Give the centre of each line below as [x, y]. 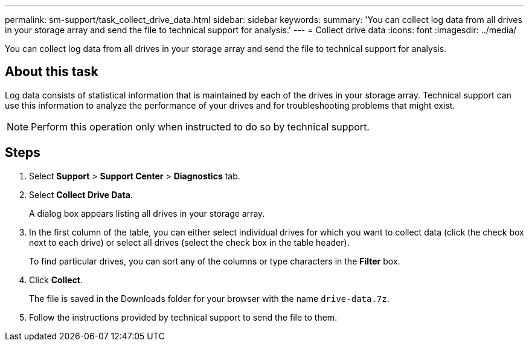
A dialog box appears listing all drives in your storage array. [147, 213]
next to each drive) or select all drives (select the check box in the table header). [189, 242]
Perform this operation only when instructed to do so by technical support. [200, 127]
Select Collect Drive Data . [81, 194]
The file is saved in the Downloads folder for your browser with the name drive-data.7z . [209, 298]
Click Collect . [56, 280]
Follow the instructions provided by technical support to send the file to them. [183, 317]
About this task [52, 72]
